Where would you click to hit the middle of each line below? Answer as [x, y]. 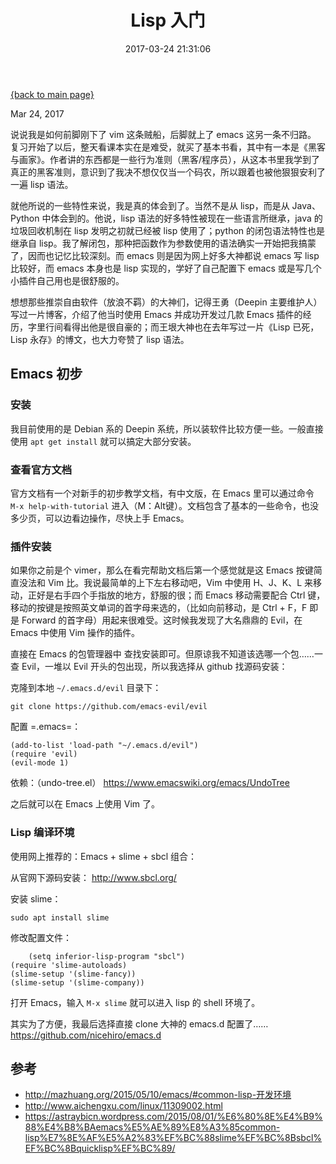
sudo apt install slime [60, 917]
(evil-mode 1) [40, 763]
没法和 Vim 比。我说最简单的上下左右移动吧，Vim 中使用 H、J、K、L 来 [166, 583]
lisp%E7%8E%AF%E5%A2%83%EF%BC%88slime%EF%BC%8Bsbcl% [173, 1138]
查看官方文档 [41, 469]
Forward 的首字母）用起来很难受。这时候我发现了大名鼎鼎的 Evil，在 [162, 620]
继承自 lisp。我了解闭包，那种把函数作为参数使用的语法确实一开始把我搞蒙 [163, 243]
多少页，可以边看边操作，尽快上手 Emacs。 [100, 518]
